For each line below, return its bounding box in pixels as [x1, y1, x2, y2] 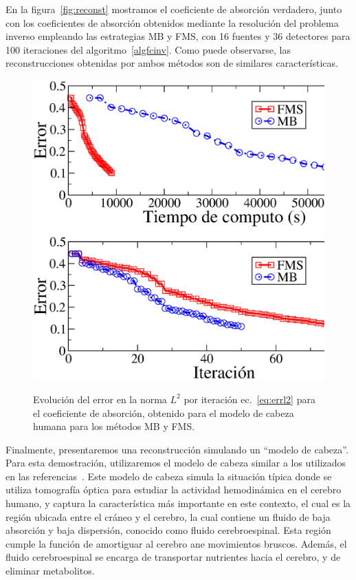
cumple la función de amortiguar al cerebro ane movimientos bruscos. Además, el [5, 536, 347, 550]
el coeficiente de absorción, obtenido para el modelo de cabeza [33, 405, 294, 420]
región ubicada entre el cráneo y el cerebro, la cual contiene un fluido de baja [5, 509, 331, 524]
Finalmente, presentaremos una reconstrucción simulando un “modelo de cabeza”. [5, 442, 348, 456]
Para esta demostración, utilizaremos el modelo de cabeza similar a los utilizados [5, 455, 346, 470]
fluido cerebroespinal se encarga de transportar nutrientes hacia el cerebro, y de [5, 550, 341, 564]
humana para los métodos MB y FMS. [33, 419, 195, 433]
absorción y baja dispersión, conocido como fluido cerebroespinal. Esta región [5, 523, 331, 537]
